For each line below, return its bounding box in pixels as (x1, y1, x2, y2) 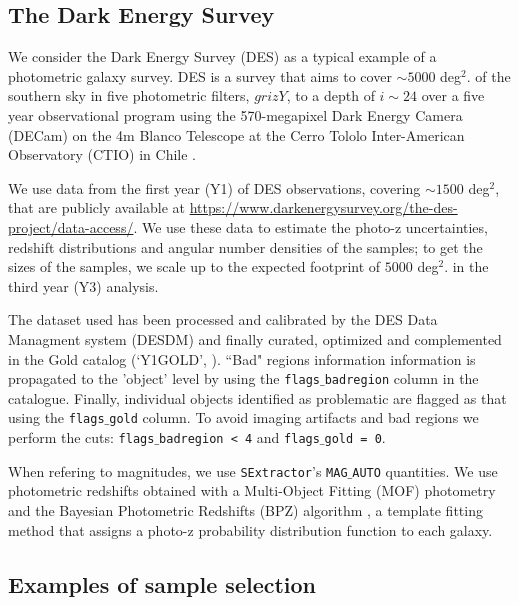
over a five (421, 85, 485, 106)
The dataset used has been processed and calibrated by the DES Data (8, 309, 438, 330)
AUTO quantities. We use (352, 460, 498, 481)
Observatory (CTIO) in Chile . (8, 144, 197, 165)
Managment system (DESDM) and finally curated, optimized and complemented (8, 328, 502, 349)
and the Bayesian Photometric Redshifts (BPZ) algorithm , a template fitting (8, 499, 483, 520)
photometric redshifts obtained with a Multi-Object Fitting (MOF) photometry (8, 480, 496, 501)
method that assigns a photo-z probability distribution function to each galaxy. (8, 519, 493, 540)
